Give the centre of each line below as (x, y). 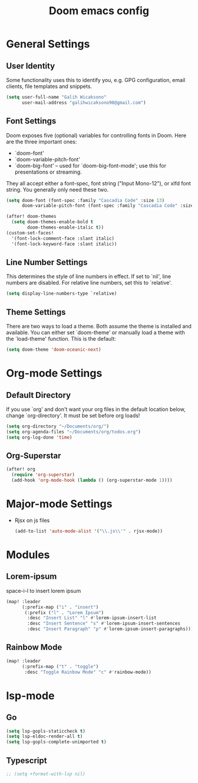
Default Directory (39, 395)
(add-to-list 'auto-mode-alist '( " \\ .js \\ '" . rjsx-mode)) (89, 531)
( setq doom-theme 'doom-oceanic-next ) (54, 350)
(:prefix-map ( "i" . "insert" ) (60, 607)
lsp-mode (30, 696)
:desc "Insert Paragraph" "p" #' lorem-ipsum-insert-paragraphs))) (110, 629)
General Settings (48, 44)
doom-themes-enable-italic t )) (66, 228)
